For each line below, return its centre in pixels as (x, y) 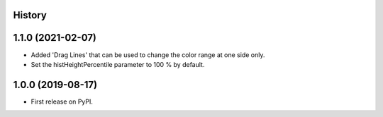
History (30, 15)
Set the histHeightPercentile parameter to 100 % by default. (118, 64)
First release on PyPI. (62, 101)
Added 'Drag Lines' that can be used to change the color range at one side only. (148, 55)
